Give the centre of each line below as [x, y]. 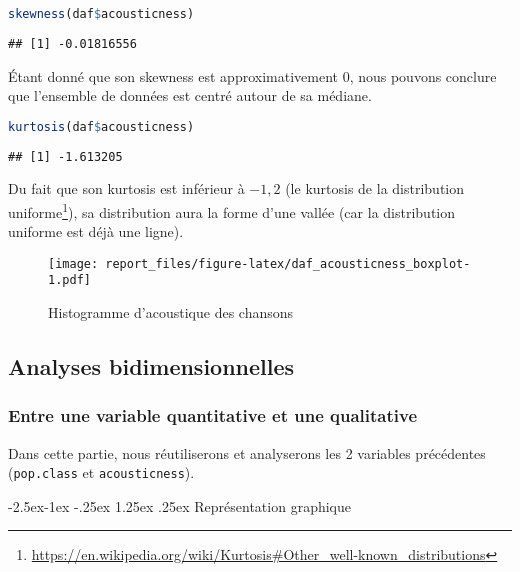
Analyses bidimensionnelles [151, 365]
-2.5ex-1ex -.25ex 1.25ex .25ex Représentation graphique [179, 505]
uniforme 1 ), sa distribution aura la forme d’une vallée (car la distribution [231, 210]
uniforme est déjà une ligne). [96, 231]
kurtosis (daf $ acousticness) [101, 126]
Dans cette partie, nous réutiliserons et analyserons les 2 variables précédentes [247, 452]
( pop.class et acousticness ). [101, 472]
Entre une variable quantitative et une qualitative [212, 415]
